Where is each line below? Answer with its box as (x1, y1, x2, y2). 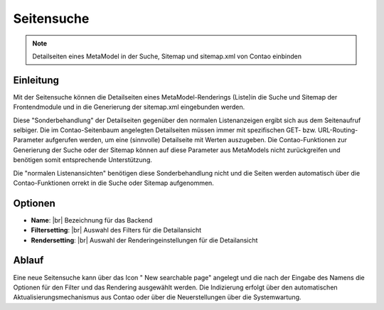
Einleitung (13, 74, 60, 86)
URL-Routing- (317, 126, 358, 134)
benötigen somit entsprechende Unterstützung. (13, 156, 152, 164)
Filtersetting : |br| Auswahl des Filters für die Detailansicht (31, 226, 202, 235)
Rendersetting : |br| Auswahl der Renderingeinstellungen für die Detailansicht (31, 235, 258, 245)
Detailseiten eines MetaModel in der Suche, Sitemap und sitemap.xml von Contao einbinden (32, 52, 302, 60)
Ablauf (13, 255, 44, 267)
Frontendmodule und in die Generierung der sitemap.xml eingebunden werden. (13, 103, 245, 112)
